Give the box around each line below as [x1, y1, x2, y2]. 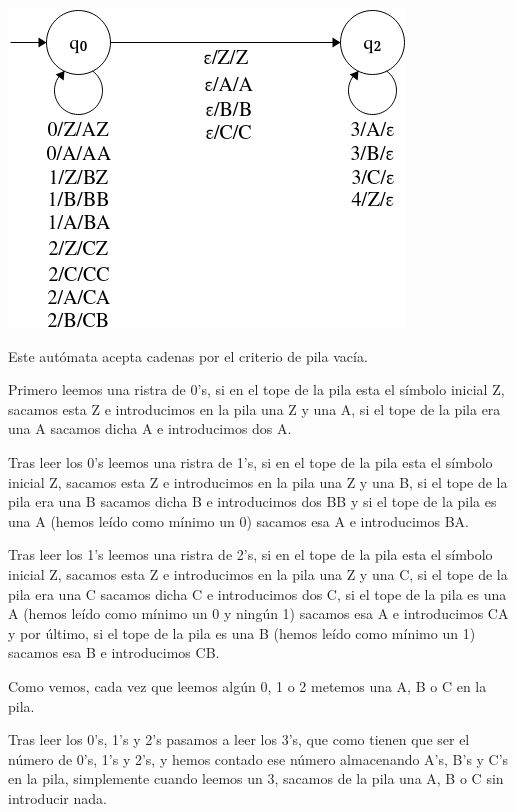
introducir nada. [8, 787, 107, 808]
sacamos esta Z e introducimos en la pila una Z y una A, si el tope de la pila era [8, 398, 501, 419]
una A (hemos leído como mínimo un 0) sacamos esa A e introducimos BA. [8, 510, 469, 531]
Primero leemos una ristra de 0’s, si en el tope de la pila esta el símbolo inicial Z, [8, 379, 505, 400]
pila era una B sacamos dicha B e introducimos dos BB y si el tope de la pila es [8, 491, 497, 512]
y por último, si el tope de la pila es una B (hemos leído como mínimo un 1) [8, 622, 476, 643]
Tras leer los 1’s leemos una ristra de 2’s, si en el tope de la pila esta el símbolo [8, 544, 493, 565]
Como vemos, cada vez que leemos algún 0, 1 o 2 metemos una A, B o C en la [8, 675, 487, 696]
